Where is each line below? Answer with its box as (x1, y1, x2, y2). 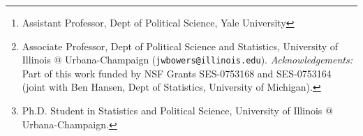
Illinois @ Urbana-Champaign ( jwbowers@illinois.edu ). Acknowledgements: (22, 52, 353, 67)
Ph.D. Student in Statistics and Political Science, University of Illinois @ (22, 103, 333, 118)
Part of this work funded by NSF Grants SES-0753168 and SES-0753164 (22, 66, 332, 80)
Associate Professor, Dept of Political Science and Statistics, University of (22, 38, 339, 53)
